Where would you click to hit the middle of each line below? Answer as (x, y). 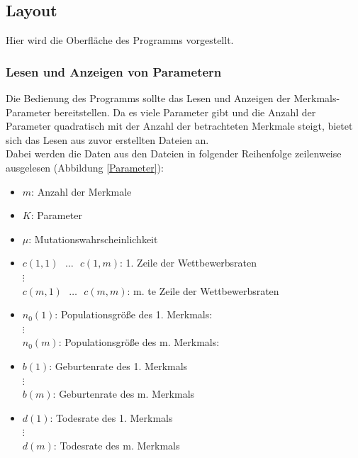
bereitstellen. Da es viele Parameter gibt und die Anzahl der (185, 112)
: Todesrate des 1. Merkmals (111, 417)
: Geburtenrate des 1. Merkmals (118, 365)
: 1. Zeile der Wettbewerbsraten (188, 263)
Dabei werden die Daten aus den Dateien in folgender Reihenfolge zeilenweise (174, 153)
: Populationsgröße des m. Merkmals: (139, 342)
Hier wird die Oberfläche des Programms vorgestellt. (120, 40)
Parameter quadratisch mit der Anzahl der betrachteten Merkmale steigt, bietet (179, 126)
